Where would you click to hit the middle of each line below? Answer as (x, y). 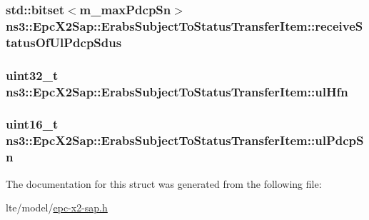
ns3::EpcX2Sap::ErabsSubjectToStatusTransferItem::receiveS (184, 25)
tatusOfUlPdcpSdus (64, 42)
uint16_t (32, 124)
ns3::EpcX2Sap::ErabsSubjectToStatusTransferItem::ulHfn (177, 91)
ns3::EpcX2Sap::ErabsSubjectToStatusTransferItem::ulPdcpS (185, 140)
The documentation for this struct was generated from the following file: (164, 183)
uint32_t (32, 75)
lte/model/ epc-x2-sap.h (57, 207)
